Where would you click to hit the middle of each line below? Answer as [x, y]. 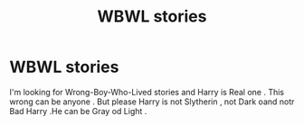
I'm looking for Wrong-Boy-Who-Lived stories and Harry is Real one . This [147, 92]
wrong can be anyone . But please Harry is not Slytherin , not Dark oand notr [152, 102]
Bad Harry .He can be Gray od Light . [78, 111]
